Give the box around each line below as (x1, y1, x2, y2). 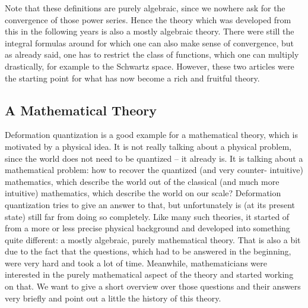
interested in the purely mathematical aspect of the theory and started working (5, 268, 294, 281)
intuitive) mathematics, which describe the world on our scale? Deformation (5, 187, 281, 199)
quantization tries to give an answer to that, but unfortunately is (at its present (5, 198, 296, 210)
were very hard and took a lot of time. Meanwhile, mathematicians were (5, 256, 267, 269)
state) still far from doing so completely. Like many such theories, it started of (5, 210, 290, 222)
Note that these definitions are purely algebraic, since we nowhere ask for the (5, 2, 285, 14)
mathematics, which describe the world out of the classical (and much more (5, 175, 280, 187)
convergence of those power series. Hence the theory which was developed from (5, 13, 291, 26)
